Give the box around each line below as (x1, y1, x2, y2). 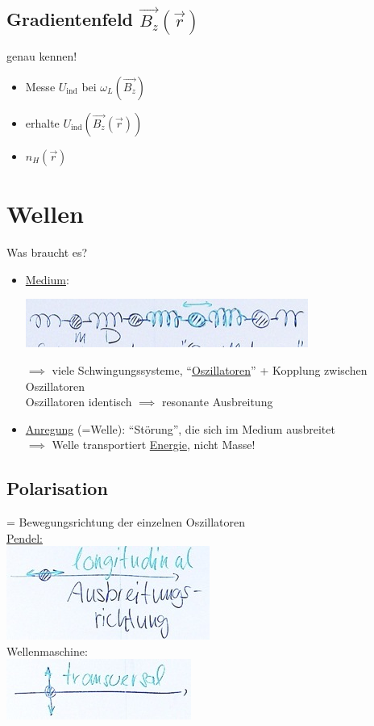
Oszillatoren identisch (25, 393, 132, 410)
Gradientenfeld (6, 6, 134, 31)
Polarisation (6, 476, 108, 501)
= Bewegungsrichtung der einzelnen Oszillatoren (6, 514, 246, 531)
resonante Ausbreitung (161, 393, 273, 410)
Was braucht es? (6, 244, 88, 261)
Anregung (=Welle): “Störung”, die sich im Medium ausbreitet (25, 420, 335, 437)
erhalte (25, 115, 60, 131)
